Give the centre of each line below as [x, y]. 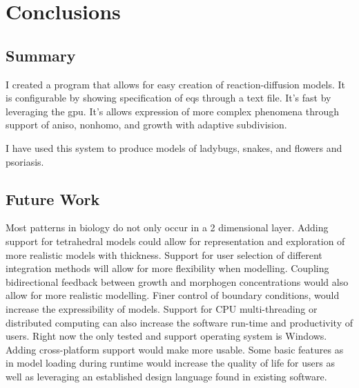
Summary [41, 55]
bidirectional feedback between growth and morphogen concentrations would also [177, 281]
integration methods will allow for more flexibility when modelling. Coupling [167, 268]
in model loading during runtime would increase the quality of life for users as [170, 363]
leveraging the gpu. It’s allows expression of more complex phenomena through [173, 111]
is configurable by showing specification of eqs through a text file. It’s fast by [168, 98]
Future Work [53, 198]
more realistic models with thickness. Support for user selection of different [164, 254]
